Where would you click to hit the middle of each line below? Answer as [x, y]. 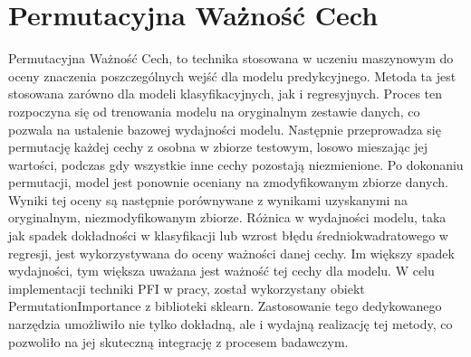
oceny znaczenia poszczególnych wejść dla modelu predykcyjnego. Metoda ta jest [232, 75]
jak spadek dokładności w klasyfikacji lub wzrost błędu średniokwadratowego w [228, 235]
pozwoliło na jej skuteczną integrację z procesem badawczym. [178, 341]
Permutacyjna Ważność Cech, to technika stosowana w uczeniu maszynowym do [231, 58]
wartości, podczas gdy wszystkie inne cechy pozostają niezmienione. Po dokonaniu [236, 164]
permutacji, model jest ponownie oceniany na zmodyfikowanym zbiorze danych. [228, 182]
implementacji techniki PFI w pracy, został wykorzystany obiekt [187, 288]
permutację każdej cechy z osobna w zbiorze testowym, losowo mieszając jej [218, 147]
